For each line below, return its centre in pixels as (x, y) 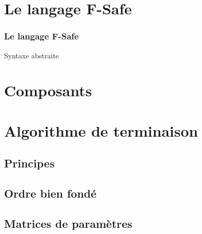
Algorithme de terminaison (101, 130)
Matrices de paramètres (68, 223)
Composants (48, 90)
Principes (29, 163)
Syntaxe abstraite (32, 55)
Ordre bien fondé (50, 193)
